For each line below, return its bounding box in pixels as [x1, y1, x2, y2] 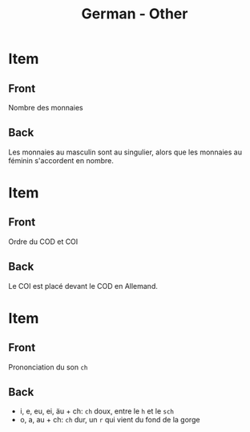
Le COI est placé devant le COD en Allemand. [8, 281, 158, 290]
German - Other [81, 5, 188, 23]
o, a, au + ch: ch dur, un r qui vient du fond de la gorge [19, 415, 200, 425]
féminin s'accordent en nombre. [8, 155, 114, 165]
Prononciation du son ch [8, 362, 88, 372]
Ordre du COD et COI [8, 237, 79, 246]
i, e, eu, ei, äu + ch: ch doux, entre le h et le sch [19, 406, 175, 416]
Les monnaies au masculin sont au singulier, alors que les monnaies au [8, 147, 243, 157]
